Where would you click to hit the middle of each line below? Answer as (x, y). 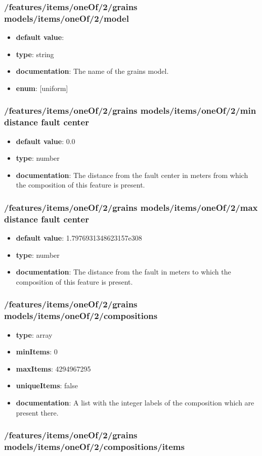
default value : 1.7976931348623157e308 (79, 238)
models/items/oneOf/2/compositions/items (94, 447)
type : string (35, 54)
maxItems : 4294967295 (53, 368)
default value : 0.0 (46, 141)
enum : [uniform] (42, 88)
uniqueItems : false (47, 385)
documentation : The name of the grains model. (92, 71)
